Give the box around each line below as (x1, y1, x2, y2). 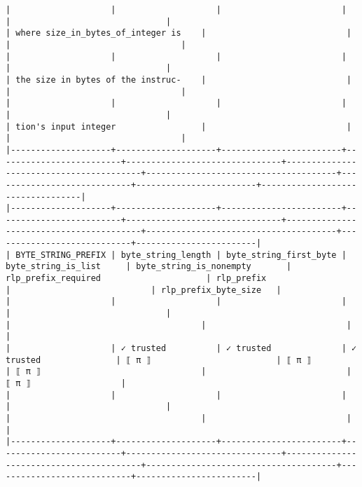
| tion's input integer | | (6, 121, 351, 132)
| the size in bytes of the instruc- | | (6, 74, 351, 85)
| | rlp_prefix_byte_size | (6, 284, 281, 295)
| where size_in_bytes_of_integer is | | (6, 28, 351, 39)
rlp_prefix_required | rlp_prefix (6, 273, 267, 284)
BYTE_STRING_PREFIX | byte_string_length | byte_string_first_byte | (15, 249, 347, 260)
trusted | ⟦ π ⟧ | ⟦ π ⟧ (6, 355, 312, 365)
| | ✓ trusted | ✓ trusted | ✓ (6, 343, 357, 354)
